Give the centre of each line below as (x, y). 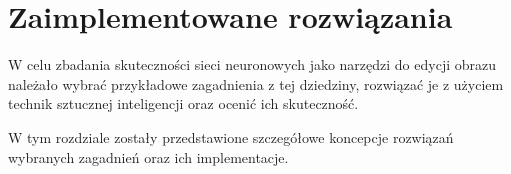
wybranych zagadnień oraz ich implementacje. (148, 156)
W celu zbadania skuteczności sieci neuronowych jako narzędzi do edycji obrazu (252, 64)
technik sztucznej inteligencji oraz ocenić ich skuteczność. (183, 103)
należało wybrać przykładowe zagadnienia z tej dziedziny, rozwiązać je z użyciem (256, 83)
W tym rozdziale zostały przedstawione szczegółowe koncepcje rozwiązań (231, 136)
